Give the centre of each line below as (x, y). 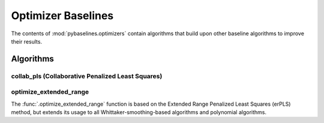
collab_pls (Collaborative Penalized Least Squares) (87, 76)
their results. (26, 41)
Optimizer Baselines (62, 16)
